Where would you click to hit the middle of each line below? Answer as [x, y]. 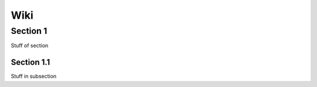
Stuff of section [30, 46]
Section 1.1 [31, 62]
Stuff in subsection [34, 76]
